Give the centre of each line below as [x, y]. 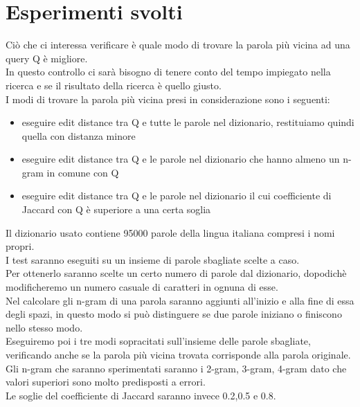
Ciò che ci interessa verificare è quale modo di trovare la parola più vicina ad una [178, 45]
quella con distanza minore [79, 135]
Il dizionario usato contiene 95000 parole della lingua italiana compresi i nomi [170, 232]
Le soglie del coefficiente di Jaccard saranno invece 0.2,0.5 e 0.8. [141, 395]
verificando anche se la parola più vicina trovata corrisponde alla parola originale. [178, 354]
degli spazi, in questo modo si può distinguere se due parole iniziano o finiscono [174, 314]
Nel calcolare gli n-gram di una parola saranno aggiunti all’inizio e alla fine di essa [180, 300]
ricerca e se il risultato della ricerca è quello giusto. [114, 85]
